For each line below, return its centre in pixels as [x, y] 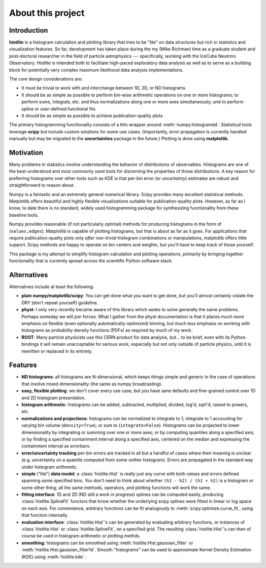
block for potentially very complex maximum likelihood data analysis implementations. [96, 70]
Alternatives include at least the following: [52, 287]
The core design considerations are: [46, 79]
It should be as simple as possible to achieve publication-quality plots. [93, 116]
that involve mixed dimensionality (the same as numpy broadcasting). [92, 384]
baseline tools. [24, 215]
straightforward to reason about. [42, 185]
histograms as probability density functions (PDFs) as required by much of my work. [107, 330]
